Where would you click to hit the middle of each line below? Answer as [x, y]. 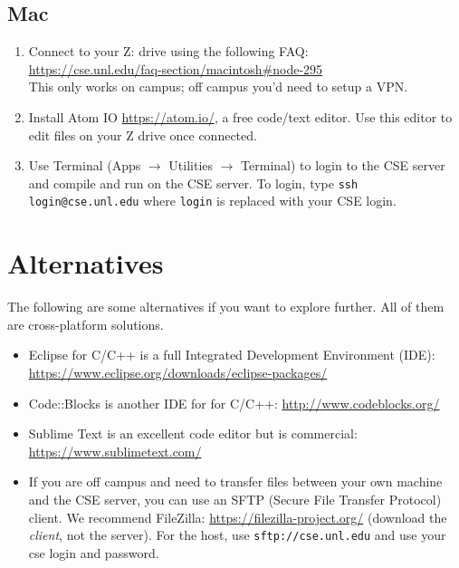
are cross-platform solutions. [86, 324]
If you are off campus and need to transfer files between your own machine [235, 481]
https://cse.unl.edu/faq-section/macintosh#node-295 [176, 68]
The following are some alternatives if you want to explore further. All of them [226, 307]
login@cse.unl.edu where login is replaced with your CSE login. [212, 201]
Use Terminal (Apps [85, 165]
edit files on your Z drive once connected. [143, 135]
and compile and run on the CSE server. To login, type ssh [193, 183]
